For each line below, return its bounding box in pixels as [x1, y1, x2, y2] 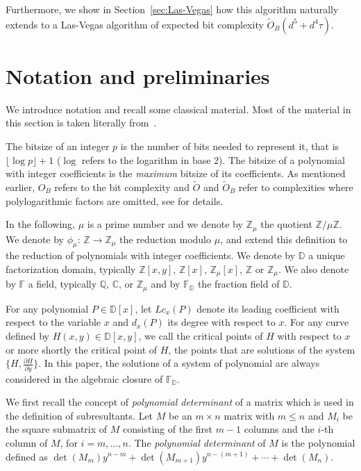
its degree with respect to [167, 315, 276, 329]
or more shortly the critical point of [6, 342, 158, 356]
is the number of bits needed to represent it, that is [120, 138, 339, 153]
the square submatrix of [6, 422, 108, 436]
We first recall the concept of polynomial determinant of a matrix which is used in [6, 395, 354, 409]
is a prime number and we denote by [87, 217, 243, 231]
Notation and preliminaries [6, 61, 270, 90]
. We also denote [278, 261, 349, 276]
